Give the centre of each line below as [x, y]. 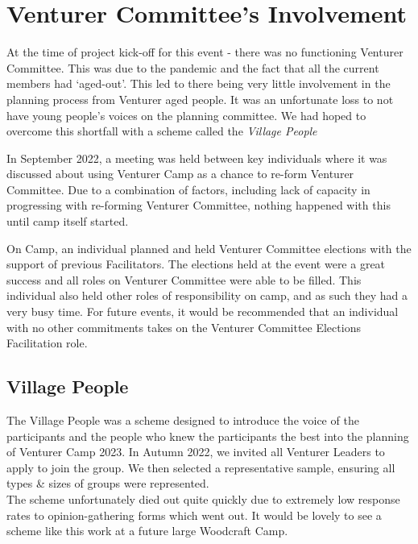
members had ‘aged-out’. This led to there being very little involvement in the [199, 83]
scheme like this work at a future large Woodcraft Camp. [147, 531]
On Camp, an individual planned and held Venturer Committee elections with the [209, 248]
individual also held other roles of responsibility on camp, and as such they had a [207, 295]
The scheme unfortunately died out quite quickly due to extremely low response [203, 498]
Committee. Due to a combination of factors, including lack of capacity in [188, 189]
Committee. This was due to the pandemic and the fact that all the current [193, 67]
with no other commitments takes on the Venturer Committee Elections [184, 327]
